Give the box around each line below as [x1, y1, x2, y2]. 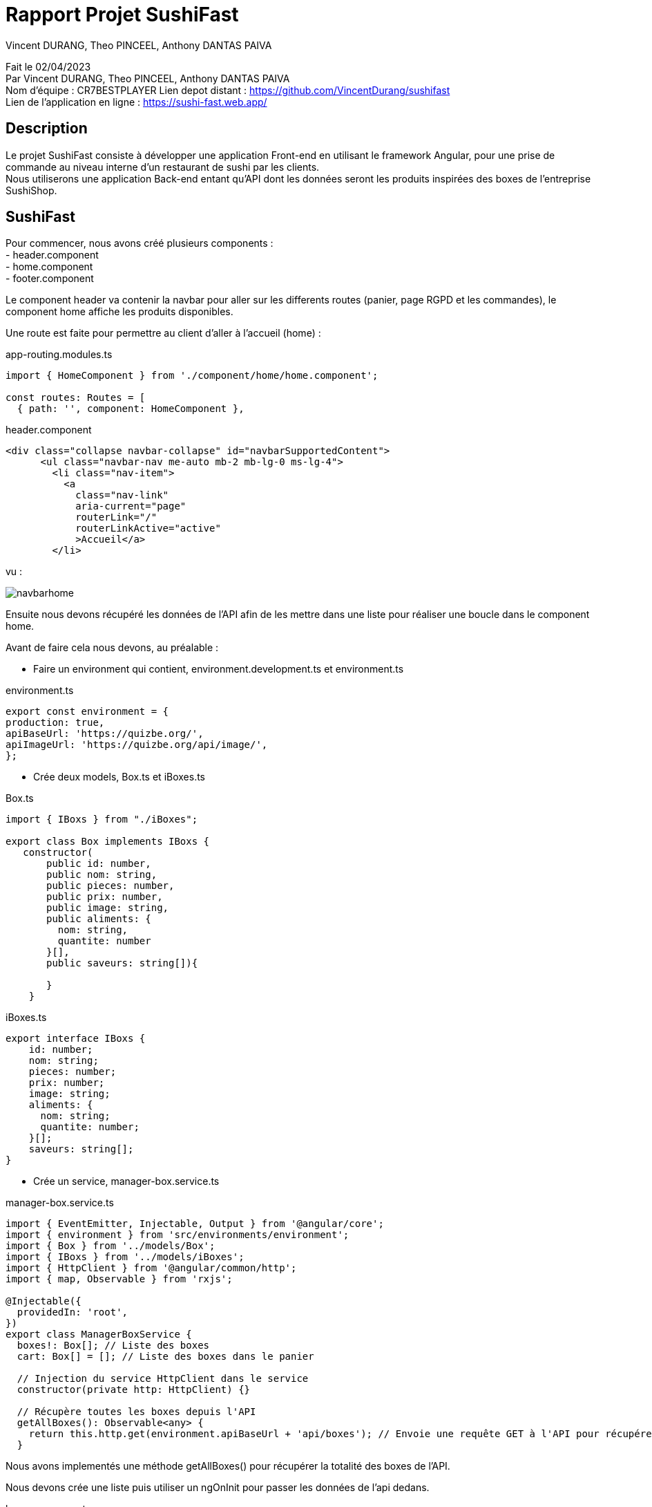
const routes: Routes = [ [6, 392, 146, 404]
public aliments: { [46, 913, 151, 925]
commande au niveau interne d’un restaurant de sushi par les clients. [6, 160, 320, 173]
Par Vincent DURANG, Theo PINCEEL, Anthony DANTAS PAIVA [6, 72, 290, 84]
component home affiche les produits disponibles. [6, 306, 233, 318]
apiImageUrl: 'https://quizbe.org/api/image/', [6, 739, 268, 751]
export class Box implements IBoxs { [6, 836, 210, 848]
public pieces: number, [46, 880, 175, 892]
